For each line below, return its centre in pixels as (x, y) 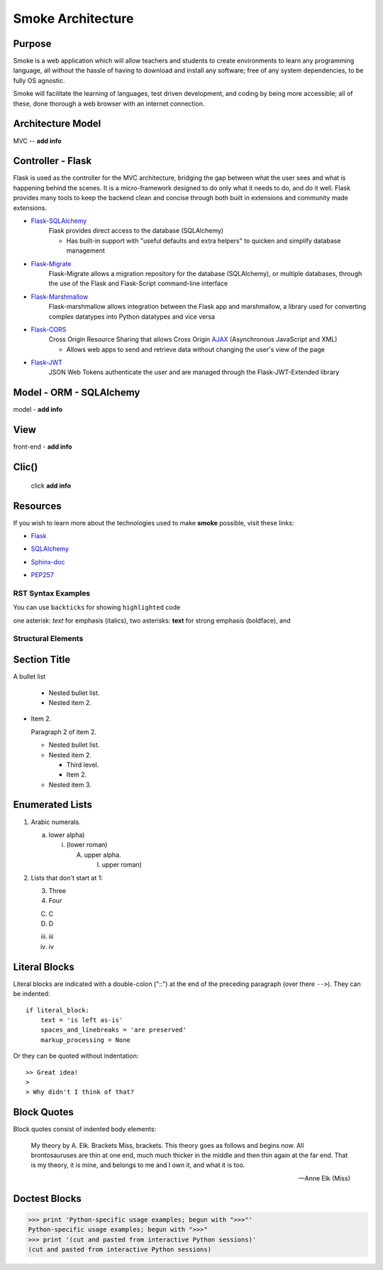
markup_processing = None (85, 1040)
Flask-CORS (49, 329)
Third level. (83, 765)
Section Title (42, 660)
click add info (51, 486)
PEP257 (43, 575)
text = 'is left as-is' (82, 1020)
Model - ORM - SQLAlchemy (77, 393)
